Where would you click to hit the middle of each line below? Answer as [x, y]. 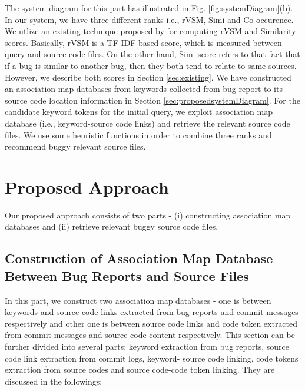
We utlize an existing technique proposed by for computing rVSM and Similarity [150, 31]
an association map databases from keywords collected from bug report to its [144, 89]
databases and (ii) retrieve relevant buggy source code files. [112, 226]
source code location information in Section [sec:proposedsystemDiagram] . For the [152, 100]
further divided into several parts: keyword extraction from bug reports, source [147, 346]
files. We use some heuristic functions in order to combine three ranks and [138, 135]
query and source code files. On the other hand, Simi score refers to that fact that [152, 54]
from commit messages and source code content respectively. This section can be [150, 335]
